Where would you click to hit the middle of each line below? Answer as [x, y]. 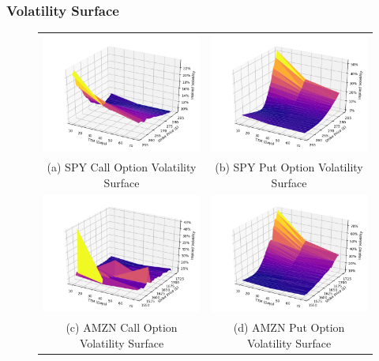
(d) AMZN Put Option [289, 327]
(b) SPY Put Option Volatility [289, 167]
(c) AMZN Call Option [122, 327]
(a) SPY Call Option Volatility [122, 167]
